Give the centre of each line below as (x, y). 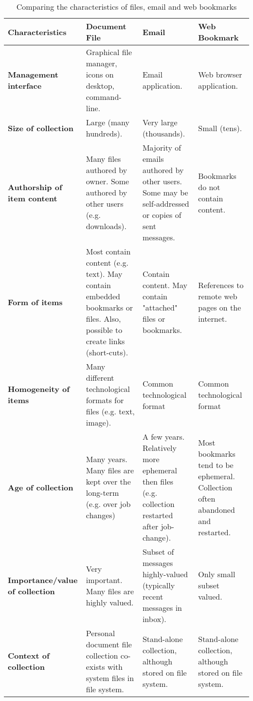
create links (105, 341)
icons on (100, 74)
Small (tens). (220, 128)
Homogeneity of (39, 389)
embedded (103, 296)
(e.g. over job (108, 504)
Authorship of (35, 187)
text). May (104, 274)
